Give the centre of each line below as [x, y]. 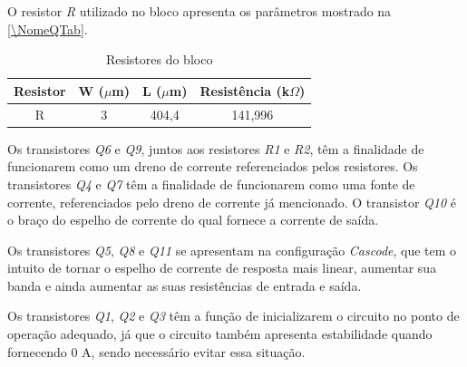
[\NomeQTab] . [48, 29]
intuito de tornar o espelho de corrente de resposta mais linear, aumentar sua [222, 268]
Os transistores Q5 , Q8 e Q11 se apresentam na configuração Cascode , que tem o [232, 250]
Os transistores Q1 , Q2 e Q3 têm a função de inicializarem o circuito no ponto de [233, 316]
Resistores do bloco [159, 59]
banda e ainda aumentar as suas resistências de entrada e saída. [185, 285]
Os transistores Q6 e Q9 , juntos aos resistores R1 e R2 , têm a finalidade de [216, 148]
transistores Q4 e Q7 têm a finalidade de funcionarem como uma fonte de [211, 183]
